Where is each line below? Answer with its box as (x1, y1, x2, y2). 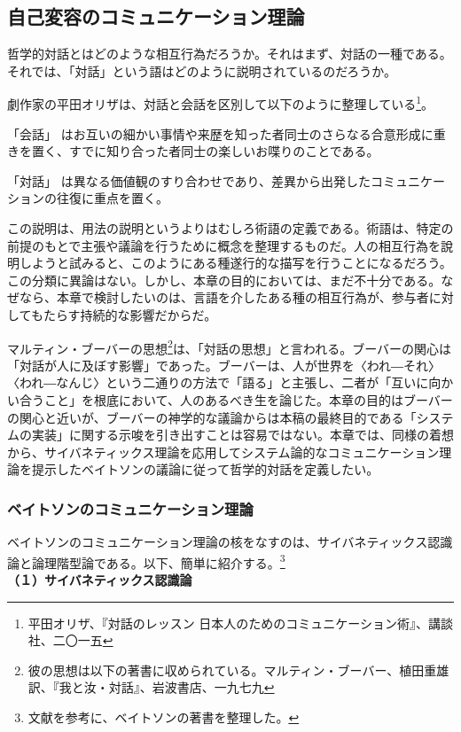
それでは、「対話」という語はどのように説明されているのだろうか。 (7, 61, 397, 80)
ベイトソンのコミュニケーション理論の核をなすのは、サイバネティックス (7, 533, 428, 551)
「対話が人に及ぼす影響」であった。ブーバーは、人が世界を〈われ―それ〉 (7, 355, 441, 374)
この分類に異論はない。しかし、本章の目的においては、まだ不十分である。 (7, 270, 441, 289)
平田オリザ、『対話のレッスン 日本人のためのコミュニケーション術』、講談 (27, 613, 454, 632)
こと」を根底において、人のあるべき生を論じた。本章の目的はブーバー (43, 391, 453, 409)
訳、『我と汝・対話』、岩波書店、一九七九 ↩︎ (27, 678, 275, 697)
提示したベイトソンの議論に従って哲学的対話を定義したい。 (31, 460, 379, 479)
